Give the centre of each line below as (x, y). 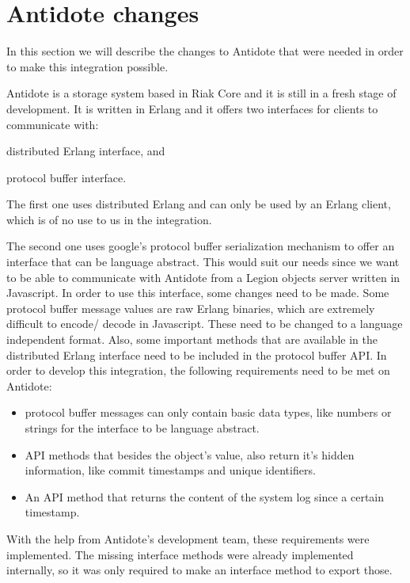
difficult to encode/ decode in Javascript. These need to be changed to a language (205, 324)
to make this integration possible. (87, 66)
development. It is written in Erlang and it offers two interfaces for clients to (192, 108)
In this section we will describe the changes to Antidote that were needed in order (205, 51)
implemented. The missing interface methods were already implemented (180, 554)
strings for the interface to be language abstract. (142, 428)
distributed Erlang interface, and (86, 151)
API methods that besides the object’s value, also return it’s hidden (190, 454)
